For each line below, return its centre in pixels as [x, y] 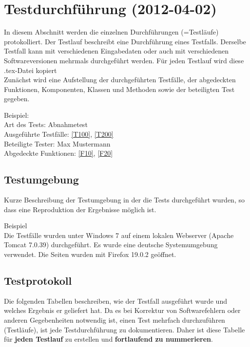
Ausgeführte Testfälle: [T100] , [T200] [59, 134]
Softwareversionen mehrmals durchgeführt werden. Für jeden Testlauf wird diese [124, 60]
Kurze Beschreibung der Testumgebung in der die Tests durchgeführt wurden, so [124, 200]
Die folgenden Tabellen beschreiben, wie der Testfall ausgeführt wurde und [115, 301]
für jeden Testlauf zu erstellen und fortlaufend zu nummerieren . [108, 339]
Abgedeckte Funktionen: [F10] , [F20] [58, 153]
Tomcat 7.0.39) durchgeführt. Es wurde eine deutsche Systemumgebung [111, 245]
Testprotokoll [38, 280]
